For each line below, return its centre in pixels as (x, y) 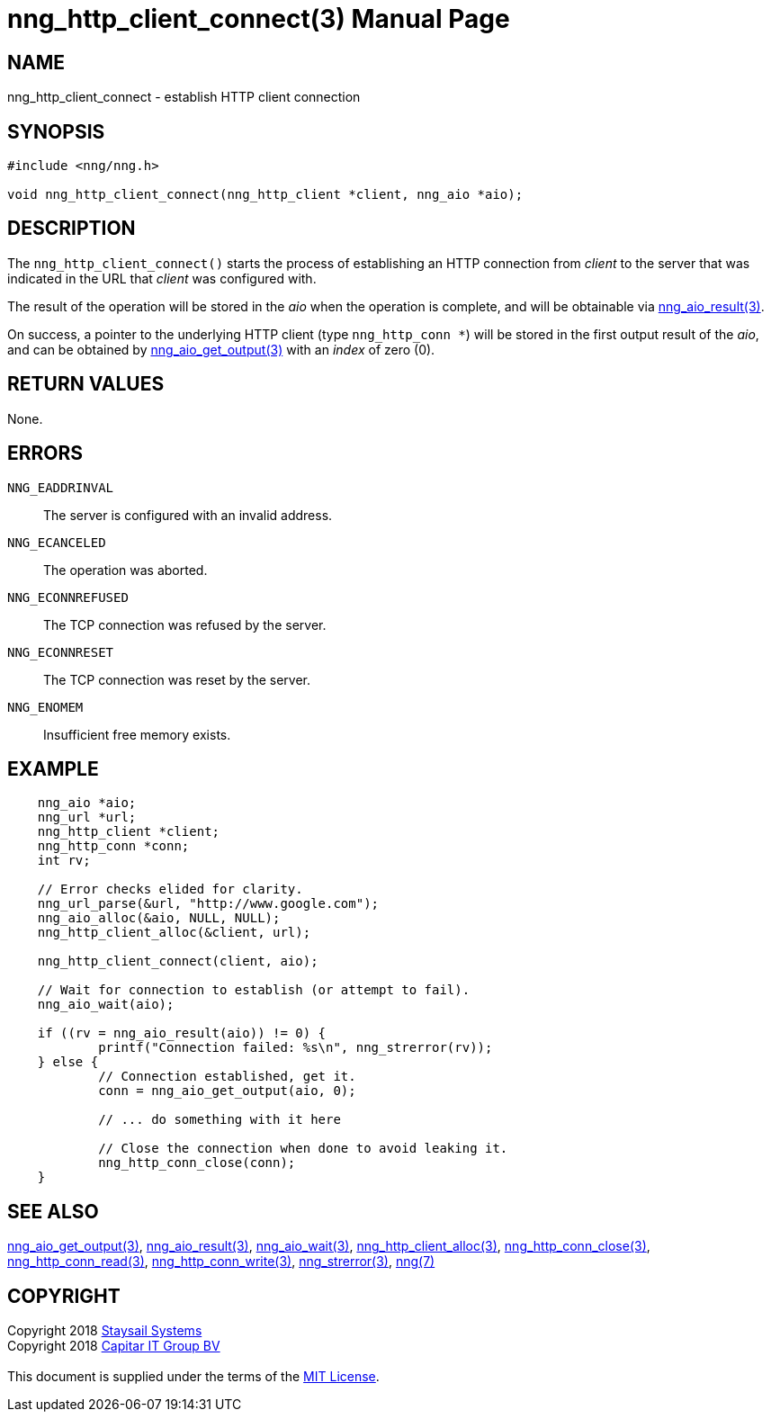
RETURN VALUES (86, 384)
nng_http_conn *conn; (113, 846)
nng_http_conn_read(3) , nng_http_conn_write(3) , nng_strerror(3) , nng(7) (221, 1262)
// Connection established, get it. (227, 1077)
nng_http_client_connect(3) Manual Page (259, 19)
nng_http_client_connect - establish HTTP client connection (184, 97)
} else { (68, 1062)
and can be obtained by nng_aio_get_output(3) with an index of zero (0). (221, 349)
